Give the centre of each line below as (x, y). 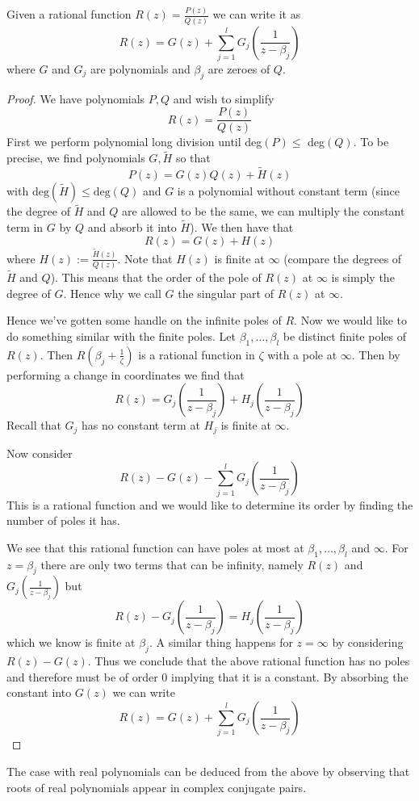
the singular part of (226, 293)
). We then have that (242, 227)
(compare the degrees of (343, 258)
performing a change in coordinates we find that (126, 374)
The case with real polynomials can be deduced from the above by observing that (208, 771)
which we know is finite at (71, 642)
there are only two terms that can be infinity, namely (172, 564)
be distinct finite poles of (344, 335)
